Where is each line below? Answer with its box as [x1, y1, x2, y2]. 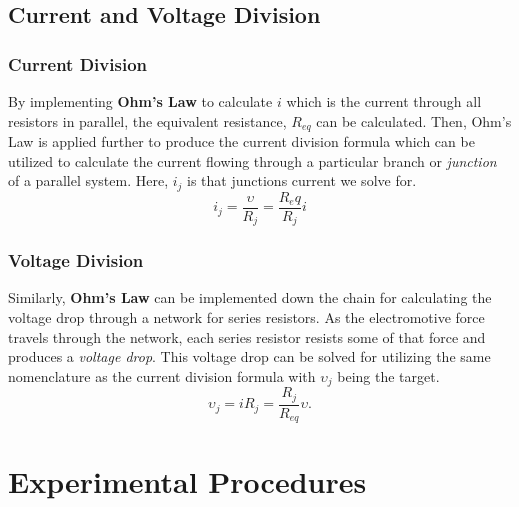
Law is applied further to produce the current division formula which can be [8, 131, 475, 152]
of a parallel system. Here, [8, 170, 169, 191]
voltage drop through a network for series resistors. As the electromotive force [8, 307, 485, 328]
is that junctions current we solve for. [187, 170, 417, 191]
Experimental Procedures [8, 461, 367, 502]
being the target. [337, 365, 440, 386]
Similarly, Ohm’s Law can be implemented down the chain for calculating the [8, 287, 492, 308]
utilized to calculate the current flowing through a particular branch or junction [8, 150, 497, 171]
